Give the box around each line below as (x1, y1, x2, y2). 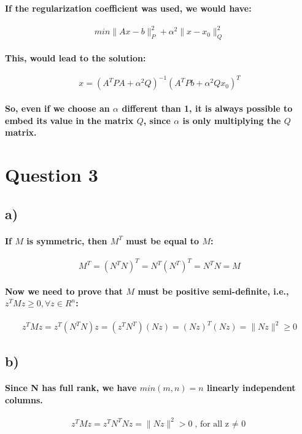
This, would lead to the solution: (5, 51, 146, 64)
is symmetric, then (26, 234, 107, 247)
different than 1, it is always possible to (122, 101, 293, 114)
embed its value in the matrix (5, 114, 134, 126)
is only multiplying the (182, 114, 281, 126)
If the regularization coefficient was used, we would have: (5, 1, 252, 14)
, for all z (195, 419, 229, 428)
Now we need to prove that (5, 284, 123, 297)
